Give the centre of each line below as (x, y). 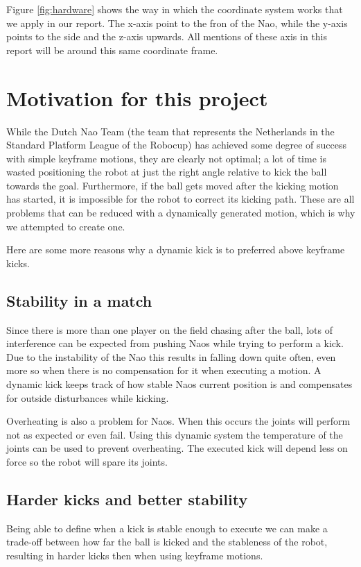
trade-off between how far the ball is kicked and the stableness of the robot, (167, 542)
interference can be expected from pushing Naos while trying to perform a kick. (175, 343)
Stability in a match (79, 300)
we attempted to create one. (66, 226)
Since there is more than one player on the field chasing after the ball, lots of (169, 329)
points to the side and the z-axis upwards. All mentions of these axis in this (167, 36)
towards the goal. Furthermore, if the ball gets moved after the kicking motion (173, 185)
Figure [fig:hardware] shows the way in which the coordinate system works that (175, 9)
